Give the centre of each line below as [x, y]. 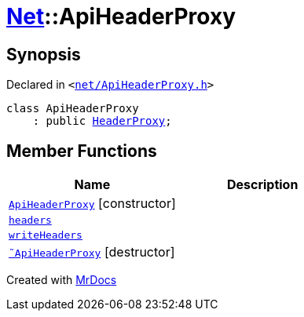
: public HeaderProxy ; [102, 121]
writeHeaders [46, 235]
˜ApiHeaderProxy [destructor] [92, 252]
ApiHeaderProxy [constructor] [92, 204]
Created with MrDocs [62, 280]
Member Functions [82, 151]
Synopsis [44, 54]
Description [262, 185]
